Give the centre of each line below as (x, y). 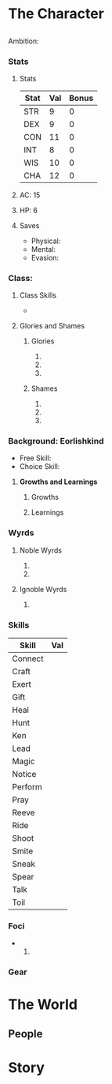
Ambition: (23, 41)
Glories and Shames (52, 326)
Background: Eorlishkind (56, 441)
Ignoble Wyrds (43, 589)
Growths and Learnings (58, 482)
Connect (28, 658)
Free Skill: (35, 458)
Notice (24, 775)
